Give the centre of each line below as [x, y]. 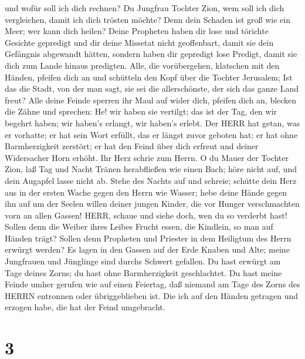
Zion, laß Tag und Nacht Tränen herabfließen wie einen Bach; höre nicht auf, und [151, 169]
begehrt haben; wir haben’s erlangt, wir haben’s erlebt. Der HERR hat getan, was [152, 123]
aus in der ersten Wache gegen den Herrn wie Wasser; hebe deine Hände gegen [146, 192]
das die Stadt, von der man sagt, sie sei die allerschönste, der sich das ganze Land [152, 88]
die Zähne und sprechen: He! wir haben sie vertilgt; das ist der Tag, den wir [141, 111]
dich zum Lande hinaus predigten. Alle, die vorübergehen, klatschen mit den [142, 65]
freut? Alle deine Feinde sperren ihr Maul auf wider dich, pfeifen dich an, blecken [151, 100]
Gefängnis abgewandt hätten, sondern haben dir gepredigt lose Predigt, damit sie [151, 54]
